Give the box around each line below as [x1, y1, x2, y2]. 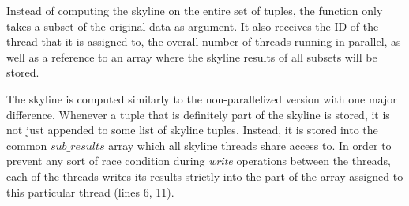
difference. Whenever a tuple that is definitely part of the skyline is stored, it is [6, 106, 390, 122]
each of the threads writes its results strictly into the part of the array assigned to [6, 167, 403, 184]
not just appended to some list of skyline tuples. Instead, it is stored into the [6, 122, 378, 138]
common [6, 137, 47, 153]
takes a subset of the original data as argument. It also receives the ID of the [6, 17, 379, 34]
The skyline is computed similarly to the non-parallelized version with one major [6, 90, 397, 107]
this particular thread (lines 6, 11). [6, 183, 174, 200]
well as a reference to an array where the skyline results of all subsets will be [6, 48, 377, 65]
